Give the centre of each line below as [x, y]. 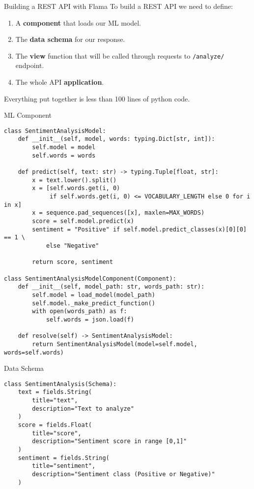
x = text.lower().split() [74, 180]
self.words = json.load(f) [90, 319]
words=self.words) [34, 352]
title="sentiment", [64, 466]
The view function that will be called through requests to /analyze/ [120, 55]
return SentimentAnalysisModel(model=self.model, [115, 344]
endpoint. [30, 65]
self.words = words [64, 155]
